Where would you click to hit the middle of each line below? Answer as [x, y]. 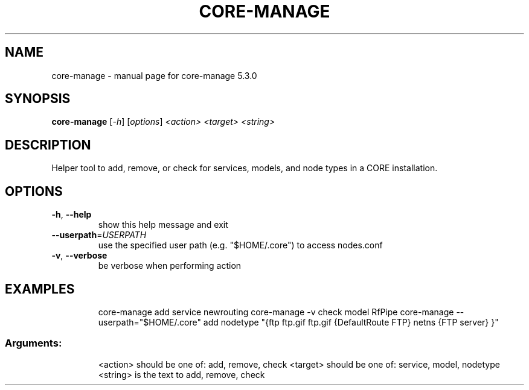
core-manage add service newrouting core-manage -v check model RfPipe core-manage [276, 312]
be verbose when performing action [170, 266]
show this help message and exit [163, 225]
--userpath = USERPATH [99, 235]
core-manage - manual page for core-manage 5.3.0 [154, 75]
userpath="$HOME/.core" [149, 322]
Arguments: [34, 343]
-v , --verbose [79, 256]
